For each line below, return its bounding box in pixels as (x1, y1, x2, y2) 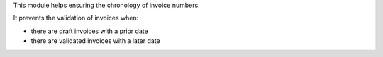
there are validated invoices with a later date (30, 37, 161, 45)
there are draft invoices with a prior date (30, 27, 148, 35)
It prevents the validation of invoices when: (13, 14, 139, 23)
